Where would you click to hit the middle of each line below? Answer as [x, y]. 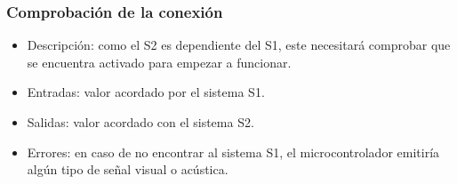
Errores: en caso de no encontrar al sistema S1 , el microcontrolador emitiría [233, 152]
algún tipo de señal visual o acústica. [128, 169]
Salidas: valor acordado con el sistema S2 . [140, 122]
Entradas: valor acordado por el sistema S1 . [146, 92]
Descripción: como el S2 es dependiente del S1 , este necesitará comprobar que [239, 45]
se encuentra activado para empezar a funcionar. [159, 62]
